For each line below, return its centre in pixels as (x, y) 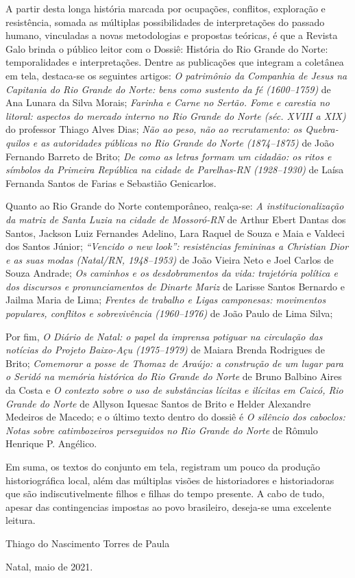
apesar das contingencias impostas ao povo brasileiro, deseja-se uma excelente (169, 506)
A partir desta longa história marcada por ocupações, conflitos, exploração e (166, 8)
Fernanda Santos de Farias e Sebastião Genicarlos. (111, 183)
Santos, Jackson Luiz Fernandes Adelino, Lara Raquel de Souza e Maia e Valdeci (175, 233)
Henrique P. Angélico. (51, 443)
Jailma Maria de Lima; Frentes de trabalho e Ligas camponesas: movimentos (166, 300)
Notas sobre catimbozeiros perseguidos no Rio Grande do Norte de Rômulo (162, 430)
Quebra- (322, 129)
